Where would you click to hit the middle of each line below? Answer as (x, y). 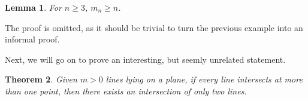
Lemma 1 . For (33, 7)
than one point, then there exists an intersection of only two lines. (126, 91)
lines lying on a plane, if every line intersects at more (204, 79)
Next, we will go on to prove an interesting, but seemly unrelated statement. (145, 59)
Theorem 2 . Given (41, 79)
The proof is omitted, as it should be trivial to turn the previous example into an (154, 27)
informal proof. (32, 39)
